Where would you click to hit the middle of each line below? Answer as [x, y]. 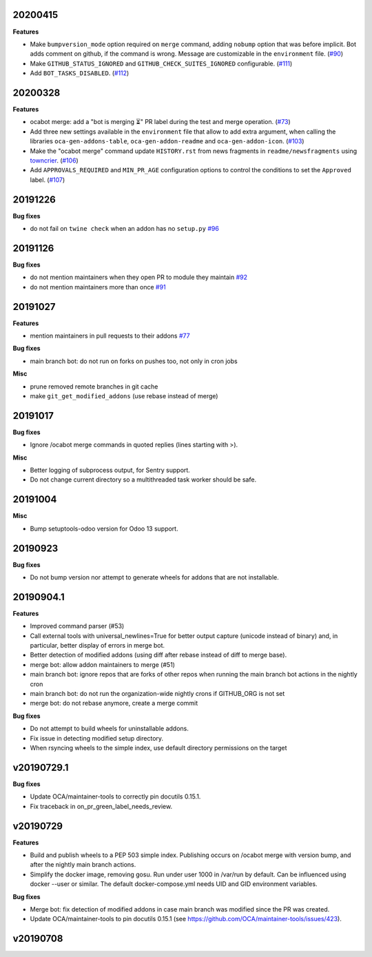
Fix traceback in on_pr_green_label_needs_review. [101, 806]
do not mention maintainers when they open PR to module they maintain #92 [139, 277]
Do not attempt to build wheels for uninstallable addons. [109, 729]
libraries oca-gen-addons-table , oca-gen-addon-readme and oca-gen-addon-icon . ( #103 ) [167, 141]
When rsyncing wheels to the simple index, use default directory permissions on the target [158, 748]
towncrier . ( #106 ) [54, 160]
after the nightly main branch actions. [83, 865]
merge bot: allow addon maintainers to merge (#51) [103, 664]
